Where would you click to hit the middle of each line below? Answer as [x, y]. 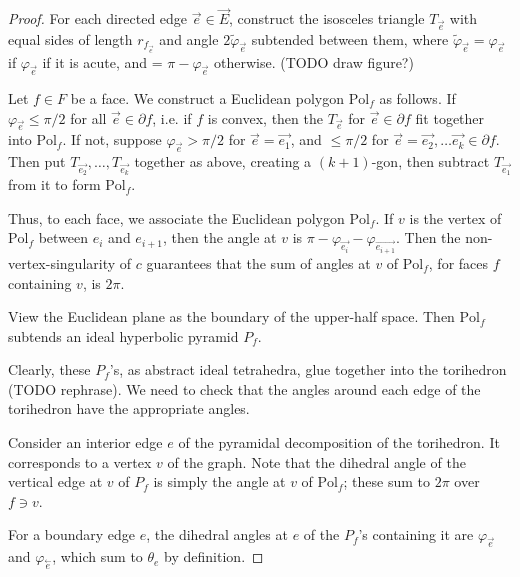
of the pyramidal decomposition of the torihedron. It [339, 442]
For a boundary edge [72, 534]
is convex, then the [265, 117]
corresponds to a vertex [80, 461]
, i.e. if [172, 117]
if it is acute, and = [102, 62]
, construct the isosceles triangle [326, 18]
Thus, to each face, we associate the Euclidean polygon [176, 217]
